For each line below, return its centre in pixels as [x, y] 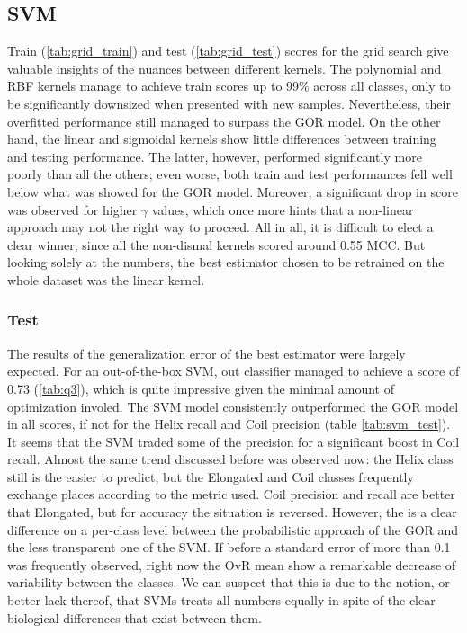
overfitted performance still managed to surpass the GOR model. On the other [224, 121]
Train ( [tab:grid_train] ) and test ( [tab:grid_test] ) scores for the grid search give [228, 51]
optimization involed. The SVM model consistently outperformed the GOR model [233, 406]
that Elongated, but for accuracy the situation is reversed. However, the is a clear [232, 512]
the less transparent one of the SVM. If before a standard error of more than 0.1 [229, 547]
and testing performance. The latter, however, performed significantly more [215, 156]
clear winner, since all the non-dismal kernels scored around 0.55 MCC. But [216, 244]
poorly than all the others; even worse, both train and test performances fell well [230, 174]
